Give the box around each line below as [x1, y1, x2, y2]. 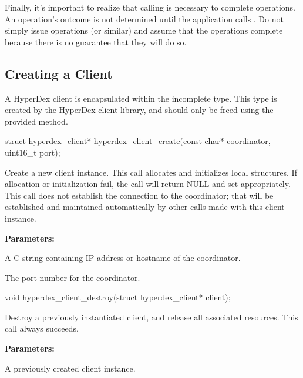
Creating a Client [5, 64, 113, 82]
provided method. [5, 115, 68, 127]
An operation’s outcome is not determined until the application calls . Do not [5, 12, 284, 25]
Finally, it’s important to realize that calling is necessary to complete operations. [5, 1, 296, 13]
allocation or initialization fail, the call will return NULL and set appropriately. [5, 178, 291, 190]
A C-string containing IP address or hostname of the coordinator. [5, 252, 241, 264]
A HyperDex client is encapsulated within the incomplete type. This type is [5, 92, 277, 104]
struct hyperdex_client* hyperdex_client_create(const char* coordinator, [5, 135, 271, 147]
